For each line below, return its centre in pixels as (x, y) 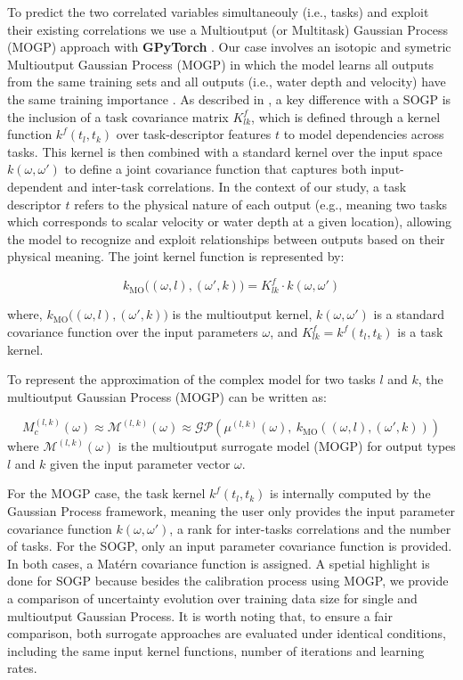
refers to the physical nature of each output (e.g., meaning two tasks (261, 204)
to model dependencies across (364, 134)
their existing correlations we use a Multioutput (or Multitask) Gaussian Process (228, 29)
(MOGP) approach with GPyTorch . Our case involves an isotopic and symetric (229, 47)
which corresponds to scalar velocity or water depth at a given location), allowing (229, 221)
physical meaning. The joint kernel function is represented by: (176, 256)
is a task (420, 332)
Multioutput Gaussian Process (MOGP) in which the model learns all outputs (221, 64)
